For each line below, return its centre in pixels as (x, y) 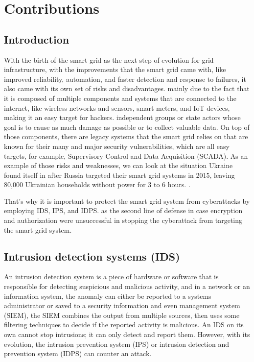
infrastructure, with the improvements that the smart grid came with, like (115, 69)
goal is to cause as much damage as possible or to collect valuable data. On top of (127, 127)
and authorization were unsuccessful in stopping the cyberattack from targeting (123, 220)
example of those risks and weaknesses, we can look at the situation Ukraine (118, 165)
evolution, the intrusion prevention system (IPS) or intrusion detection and (116, 344)
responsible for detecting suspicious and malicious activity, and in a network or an (127, 286)
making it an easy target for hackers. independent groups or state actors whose (122, 117)
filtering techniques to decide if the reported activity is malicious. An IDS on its (124, 325)
